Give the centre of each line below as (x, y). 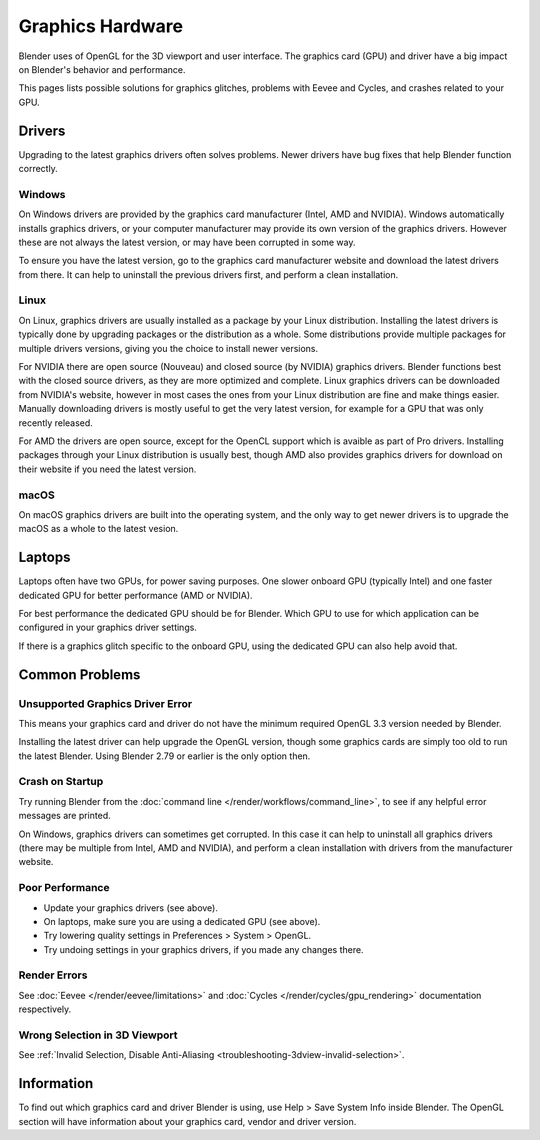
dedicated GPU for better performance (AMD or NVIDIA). (136, 595)
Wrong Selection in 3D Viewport (98, 1035)
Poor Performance (64, 888)
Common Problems (79, 674)
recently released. (56, 422)
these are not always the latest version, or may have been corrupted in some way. (187, 242)
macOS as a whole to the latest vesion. (98, 529)
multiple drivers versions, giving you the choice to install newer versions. (168, 348)
